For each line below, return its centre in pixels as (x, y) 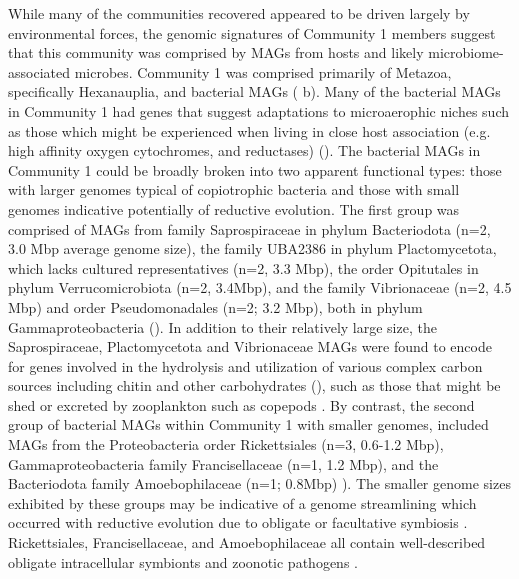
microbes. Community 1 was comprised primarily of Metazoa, (263, 71)
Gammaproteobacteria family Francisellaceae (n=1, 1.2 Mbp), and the (223, 463)
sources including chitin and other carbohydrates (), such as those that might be (254, 385)
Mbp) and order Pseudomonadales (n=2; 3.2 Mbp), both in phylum (215, 306)
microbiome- (466, 52)
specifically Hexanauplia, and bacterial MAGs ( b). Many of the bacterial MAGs (254, 91)
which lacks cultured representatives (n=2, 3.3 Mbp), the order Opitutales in (243, 267)
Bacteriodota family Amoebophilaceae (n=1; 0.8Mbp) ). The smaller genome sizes (259, 483)
